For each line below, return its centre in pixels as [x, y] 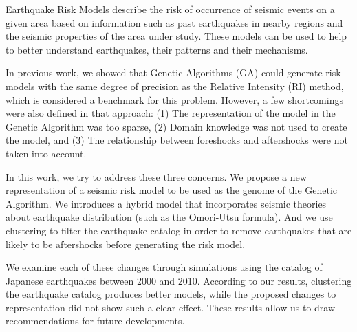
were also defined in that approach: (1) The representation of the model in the [171, 113]
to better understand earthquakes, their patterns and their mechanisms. [157, 49]
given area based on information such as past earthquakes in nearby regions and [174, 22]
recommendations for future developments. [95, 321]
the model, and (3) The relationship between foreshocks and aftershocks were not [177, 140]
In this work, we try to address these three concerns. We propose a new [156, 176]
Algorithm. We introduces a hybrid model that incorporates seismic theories [166, 203]
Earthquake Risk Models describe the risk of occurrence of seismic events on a [170, 9]
